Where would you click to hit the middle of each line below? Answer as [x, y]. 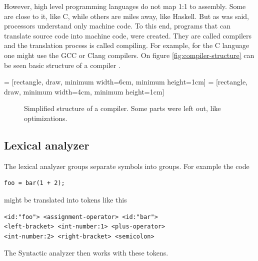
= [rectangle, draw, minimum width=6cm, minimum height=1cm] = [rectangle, [126, 82]
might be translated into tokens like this [65, 199]
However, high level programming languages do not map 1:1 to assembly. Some [125, 6]
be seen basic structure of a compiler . [62, 65]
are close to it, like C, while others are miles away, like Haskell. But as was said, [126, 16]
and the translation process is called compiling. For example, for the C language [127, 45]
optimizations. [46, 118]
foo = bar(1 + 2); [34, 183]
